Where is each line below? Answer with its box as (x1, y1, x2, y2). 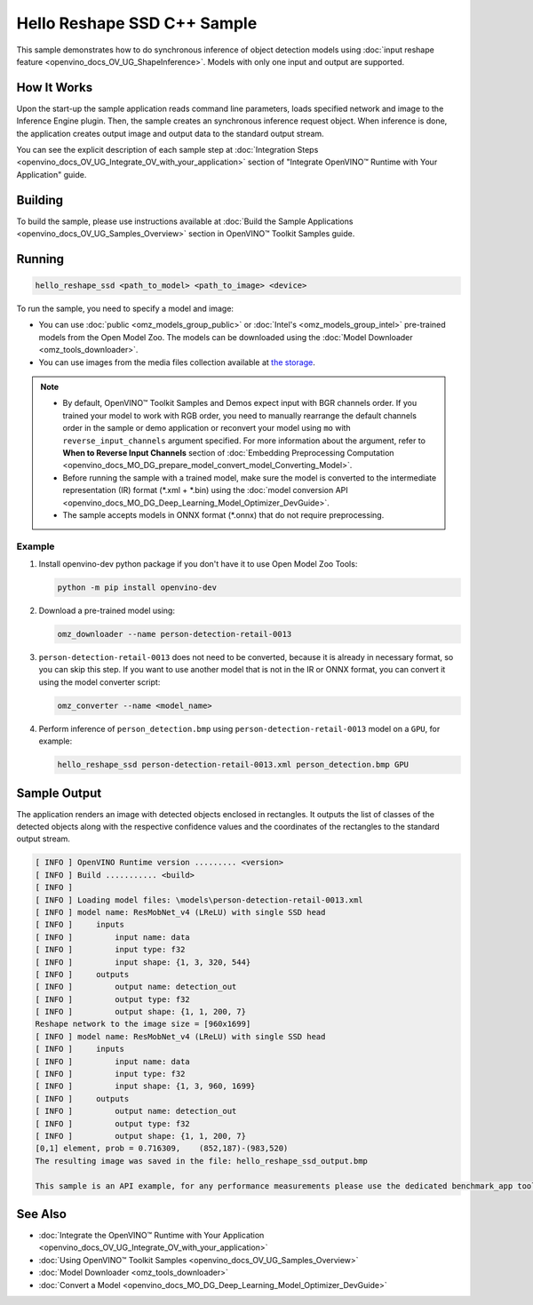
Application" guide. (16, 169, 87, 179)
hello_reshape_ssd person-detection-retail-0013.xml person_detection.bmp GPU (57, 760, 409, 770)
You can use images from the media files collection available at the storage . (38, 356, 315, 368)
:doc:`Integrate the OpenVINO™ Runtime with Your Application (38, 1230, 265, 1241)
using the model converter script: (38, 676, 161, 688)
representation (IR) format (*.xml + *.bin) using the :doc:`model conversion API (62, 485, 348, 496)
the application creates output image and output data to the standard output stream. (16, 128, 324, 139)
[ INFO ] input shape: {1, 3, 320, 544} (35, 957, 251, 967)
